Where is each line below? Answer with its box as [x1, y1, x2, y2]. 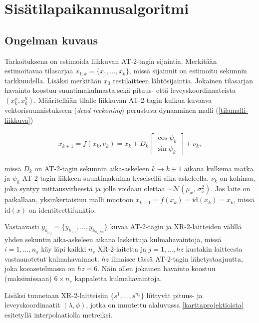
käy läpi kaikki [41, 244, 86, 254]
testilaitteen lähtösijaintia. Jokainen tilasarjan [113, 75, 254, 85]
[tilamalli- [218, 104, 248, 115]
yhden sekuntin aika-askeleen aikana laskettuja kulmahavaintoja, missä [4, 234, 222, 244]
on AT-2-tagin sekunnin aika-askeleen [34, 163, 149, 173]
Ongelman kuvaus [4, 32, 98, 47]
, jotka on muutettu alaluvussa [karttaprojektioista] [86, 300, 244, 310]
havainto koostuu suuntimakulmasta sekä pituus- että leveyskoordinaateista [4, 85, 236, 95]
